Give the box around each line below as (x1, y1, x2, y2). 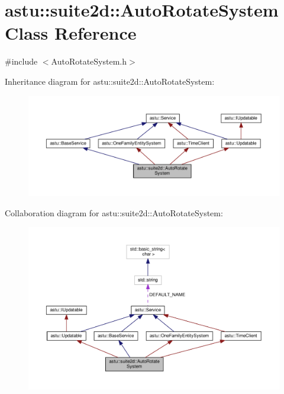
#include (5, 55, 38, 68)
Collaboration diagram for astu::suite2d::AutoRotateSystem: (5, 206, 223, 219)
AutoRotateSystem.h (51, 55, 127, 68)
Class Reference (5, 21, 137, 45)
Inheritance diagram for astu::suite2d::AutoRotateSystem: (5, 75, 215, 87)
